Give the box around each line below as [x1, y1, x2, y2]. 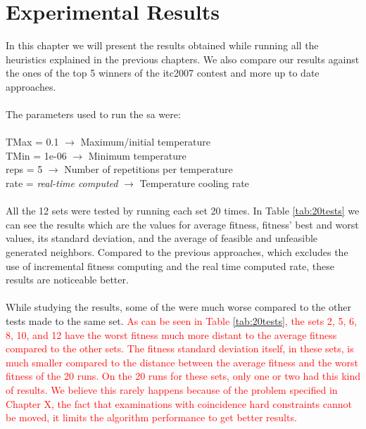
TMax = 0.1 [6, 134, 59, 149]
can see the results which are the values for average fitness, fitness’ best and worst [6, 217, 359, 231]
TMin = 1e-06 [6, 148, 67, 162]
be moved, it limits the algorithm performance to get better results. [6, 410, 297, 425]
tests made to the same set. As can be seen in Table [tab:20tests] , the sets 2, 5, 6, [6, 314, 357, 328]
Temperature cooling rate [139, 176, 249, 191]
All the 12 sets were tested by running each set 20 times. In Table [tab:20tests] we [6, 203, 360, 218]
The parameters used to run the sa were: [6, 107, 181, 122]
